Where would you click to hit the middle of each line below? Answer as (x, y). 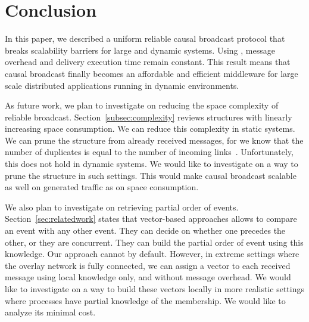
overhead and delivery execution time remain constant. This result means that (148, 62)
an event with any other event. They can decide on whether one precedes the (145, 230)
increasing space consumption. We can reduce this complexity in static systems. (150, 129)
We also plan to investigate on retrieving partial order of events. (122, 207)
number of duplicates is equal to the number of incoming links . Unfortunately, (149, 152)
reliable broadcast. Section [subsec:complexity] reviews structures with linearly (149, 117)
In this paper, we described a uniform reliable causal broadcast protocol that (145, 38)
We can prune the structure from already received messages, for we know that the (154, 140)
